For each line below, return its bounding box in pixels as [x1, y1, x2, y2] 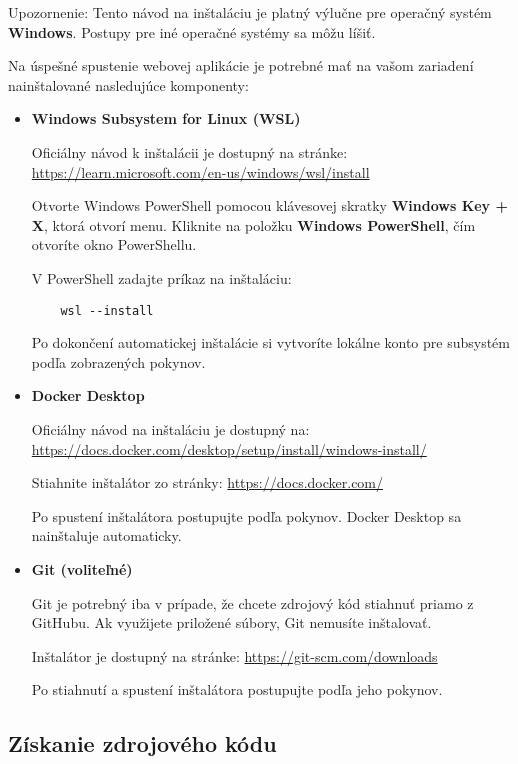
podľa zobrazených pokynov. [31, 351, 206, 372]
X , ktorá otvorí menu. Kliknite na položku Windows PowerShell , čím [31, 214, 476, 235]
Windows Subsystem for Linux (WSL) [31, 108, 301, 129]
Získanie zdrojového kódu [8, 728, 277, 759]
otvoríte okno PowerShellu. [31, 234, 197, 255]
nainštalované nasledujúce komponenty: [8, 74, 249, 95]
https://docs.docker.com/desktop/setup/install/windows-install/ [31, 438, 427, 459]
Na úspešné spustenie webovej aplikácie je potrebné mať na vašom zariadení [8, 55, 474, 76]
